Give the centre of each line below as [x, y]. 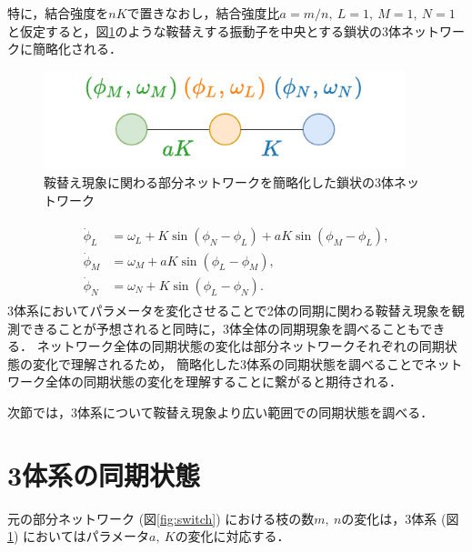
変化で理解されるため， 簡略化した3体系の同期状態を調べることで [228, 363]
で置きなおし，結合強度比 [203, 13]
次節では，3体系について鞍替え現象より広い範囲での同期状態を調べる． [221, 411]
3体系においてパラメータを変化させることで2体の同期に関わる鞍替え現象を [230, 310]
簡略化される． [77, 49]
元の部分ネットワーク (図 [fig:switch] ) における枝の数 [161, 518]
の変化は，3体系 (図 [400, 518]
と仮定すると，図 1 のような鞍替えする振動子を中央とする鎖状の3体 [205, 30]
